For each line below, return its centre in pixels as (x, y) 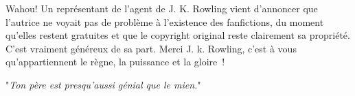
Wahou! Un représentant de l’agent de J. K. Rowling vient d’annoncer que (162, 8)
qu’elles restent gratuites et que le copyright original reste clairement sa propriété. (178, 35)
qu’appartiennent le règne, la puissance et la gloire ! (115, 62)
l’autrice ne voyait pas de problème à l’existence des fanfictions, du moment (165, 21)
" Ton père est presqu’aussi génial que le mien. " (103, 84)
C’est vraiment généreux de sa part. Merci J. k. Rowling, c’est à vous (151, 48)
